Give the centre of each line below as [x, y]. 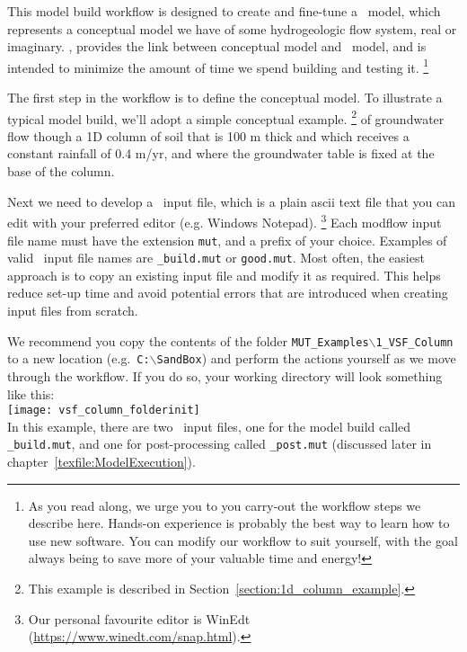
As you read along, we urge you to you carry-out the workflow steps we [225, 505]
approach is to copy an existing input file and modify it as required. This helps [224, 275]
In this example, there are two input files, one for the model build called [209, 426]
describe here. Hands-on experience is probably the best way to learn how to [239, 523]
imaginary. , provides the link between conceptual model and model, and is [217, 46]
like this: [31, 393]
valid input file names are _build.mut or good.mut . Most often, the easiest [216, 258]
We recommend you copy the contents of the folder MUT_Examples [188, 340]
